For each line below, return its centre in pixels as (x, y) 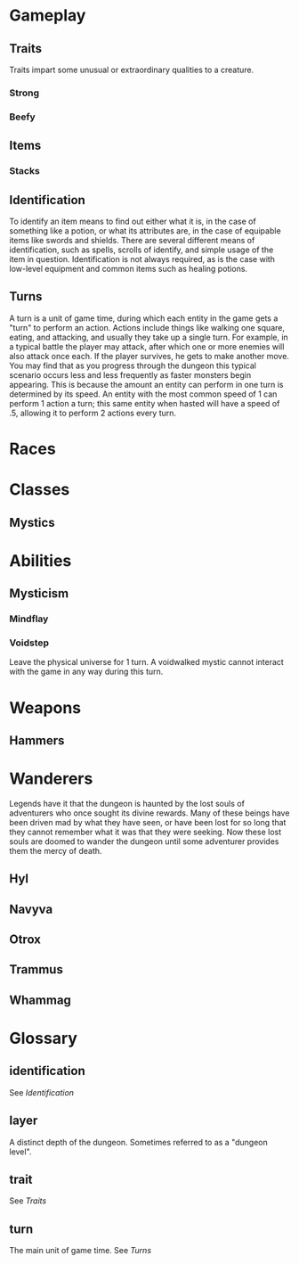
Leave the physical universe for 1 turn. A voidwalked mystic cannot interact (147, 662)
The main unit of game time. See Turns (81, 1251)
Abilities (40, 560)
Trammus (36, 969)
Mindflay (29, 619)
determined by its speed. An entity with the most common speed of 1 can (143, 394)
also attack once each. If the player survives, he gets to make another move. (149, 356)
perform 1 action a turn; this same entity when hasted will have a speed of (145, 403)
